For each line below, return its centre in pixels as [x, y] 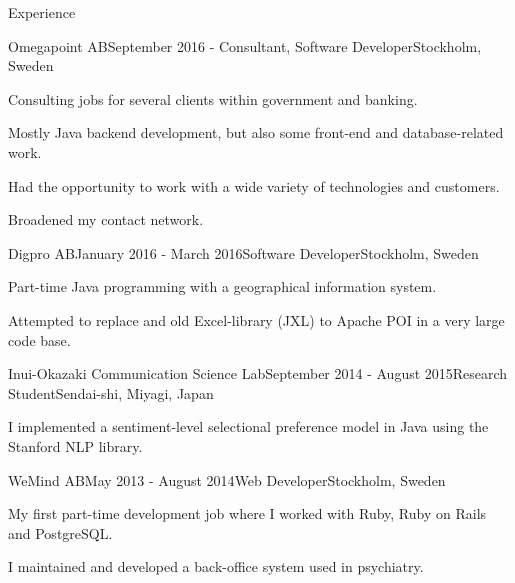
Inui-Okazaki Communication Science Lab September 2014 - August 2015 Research [258, 373]
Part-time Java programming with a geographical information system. [222, 286]
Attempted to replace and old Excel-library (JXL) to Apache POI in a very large [256, 319]
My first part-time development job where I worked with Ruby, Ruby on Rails [247, 513]
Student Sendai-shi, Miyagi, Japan [111, 392]
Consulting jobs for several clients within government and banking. [213, 98]
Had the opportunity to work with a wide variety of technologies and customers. [254, 185]
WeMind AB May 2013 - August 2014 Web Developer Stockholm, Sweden [227, 479]
